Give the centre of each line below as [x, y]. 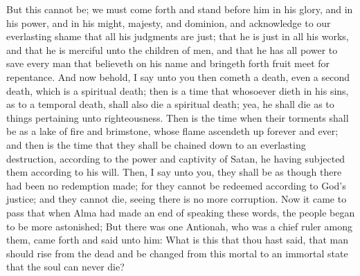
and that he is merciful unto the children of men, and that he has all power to [172, 49]
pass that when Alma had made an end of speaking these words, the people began [181, 212]
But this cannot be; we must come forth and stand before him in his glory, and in [180, 9]
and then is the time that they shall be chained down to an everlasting [156, 144]
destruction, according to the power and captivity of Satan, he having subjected [176, 158]
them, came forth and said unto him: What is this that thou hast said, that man [177, 240]
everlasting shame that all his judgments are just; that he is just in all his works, [178, 36]
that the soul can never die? [65, 267]
